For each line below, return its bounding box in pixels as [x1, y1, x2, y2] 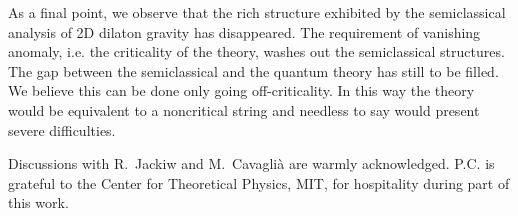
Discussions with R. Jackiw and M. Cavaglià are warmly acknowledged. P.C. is [8, 153, 495, 174]
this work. [8, 192, 69, 213]
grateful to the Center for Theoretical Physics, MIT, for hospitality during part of [8, 172, 510, 193]
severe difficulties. [8, 119, 116, 140]
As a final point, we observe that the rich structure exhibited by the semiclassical [8, 2, 506, 22]
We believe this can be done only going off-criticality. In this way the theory [8, 80, 475, 101]
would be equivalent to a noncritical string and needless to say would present [8, 99, 480, 120]
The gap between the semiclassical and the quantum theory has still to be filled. [8, 60, 499, 81]
